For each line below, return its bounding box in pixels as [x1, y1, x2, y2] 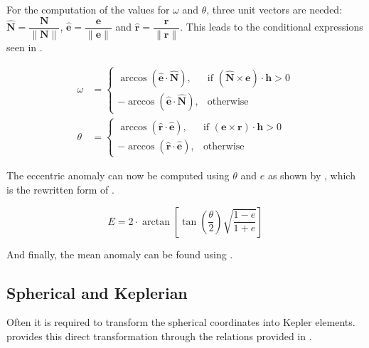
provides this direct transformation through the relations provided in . [6, 329, 312, 344]
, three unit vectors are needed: [206, 2, 343, 16]
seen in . [6, 39, 43, 54]
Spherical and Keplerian [6, 281, 188, 303]
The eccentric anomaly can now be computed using [6, 168, 230, 183]
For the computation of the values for [6, 2, 170, 16]
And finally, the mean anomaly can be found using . [6, 246, 233, 261]
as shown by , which [267, 168, 355, 183]
